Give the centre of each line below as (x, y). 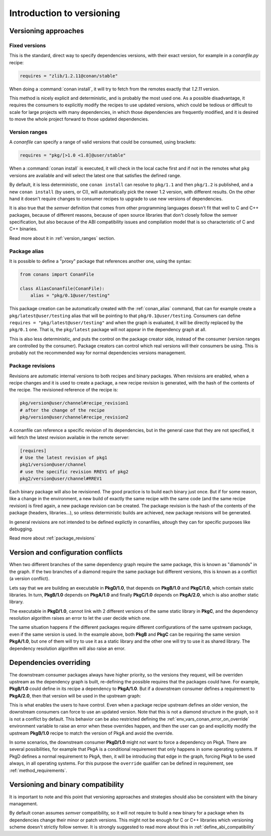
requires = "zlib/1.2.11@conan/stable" (69, 76)
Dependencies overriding (50, 663)
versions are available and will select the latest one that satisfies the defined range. (95, 175)
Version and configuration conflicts (66, 553)
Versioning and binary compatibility (66, 785)
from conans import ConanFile (57, 274)
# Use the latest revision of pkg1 (63, 457)
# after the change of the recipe (62, 410)
